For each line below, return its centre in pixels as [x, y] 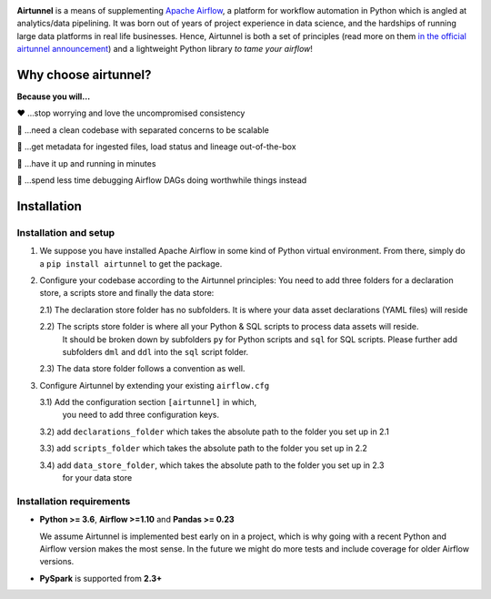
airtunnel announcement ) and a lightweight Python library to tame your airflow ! [165, 49]
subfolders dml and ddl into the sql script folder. [155, 351]
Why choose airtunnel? [84, 74]
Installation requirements [74, 501]
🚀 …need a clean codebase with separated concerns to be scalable [143, 130]
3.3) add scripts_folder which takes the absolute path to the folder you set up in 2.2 [204, 448]
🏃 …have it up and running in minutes [86, 163]
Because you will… [54, 96]
